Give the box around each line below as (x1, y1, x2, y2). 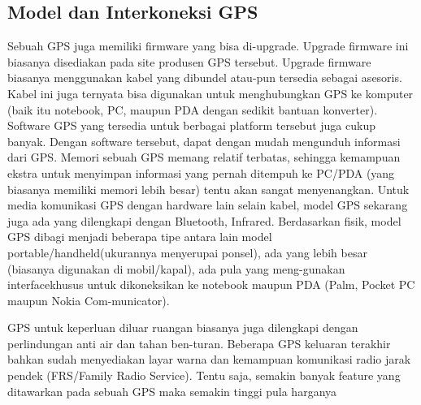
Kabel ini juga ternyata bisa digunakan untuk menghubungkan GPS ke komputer (7, 84, 414, 101)
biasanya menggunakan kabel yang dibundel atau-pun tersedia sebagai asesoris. (7, 69, 402, 86)
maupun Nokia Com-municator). (7, 291, 170, 308)
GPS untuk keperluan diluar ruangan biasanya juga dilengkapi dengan (7, 319, 358, 336)
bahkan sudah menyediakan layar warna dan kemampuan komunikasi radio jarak (7, 351, 411, 368)
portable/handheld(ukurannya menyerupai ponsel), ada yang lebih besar (7, 243, 367, 261)
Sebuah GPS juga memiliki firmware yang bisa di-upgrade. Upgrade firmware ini (7, 37, 409, 54)
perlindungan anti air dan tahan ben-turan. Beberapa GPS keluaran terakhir (7, 334, 391, 351)
